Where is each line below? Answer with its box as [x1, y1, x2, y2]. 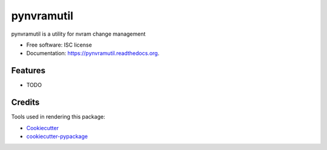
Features [11, 65, 45, 76]
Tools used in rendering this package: [11, 113, 105, 120]
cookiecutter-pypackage [26, 132, 88, 140]
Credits [11, 97, 40, 108]
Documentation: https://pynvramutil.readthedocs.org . [26, 50, 160, 57]
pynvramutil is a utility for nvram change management [11, 30, 146, 37]
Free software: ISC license [26, 41, 92, 48]
